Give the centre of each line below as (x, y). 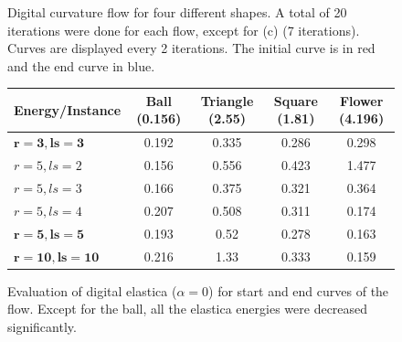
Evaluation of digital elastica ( (92, 290)
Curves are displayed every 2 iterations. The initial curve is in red (191, 48)
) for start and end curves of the (299, 290)
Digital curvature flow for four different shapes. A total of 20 (177, 12)
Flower (361, 100)
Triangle (227, 100)
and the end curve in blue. (81, 65)
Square (296, 100)
